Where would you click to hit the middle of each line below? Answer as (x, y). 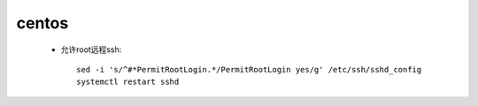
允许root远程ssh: (91, 49)
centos (42, 23)
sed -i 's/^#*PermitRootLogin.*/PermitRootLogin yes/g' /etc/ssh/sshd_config (249, 69)
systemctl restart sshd (128, 82)
